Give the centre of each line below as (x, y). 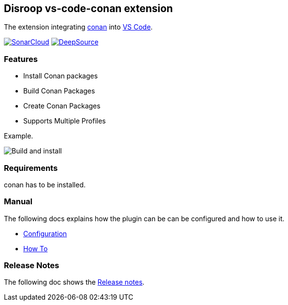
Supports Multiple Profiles (65, 121)
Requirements (31, 168)
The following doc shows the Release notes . (74, 282)
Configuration (45, 233)
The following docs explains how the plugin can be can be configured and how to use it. (144, 218)
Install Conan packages (61, 76)
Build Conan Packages (59, 91)
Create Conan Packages (62, 106)
